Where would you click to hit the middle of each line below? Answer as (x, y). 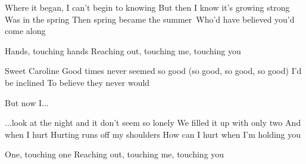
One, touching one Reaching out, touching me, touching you (115, 154)
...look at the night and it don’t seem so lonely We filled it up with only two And (153, 123)
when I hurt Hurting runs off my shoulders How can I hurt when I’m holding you (153, 134)
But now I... (27, 102)
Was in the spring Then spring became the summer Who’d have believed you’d (150, 19)
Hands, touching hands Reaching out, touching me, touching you (123, 50)
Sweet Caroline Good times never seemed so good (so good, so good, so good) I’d (153, 71)
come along (25, 31)
